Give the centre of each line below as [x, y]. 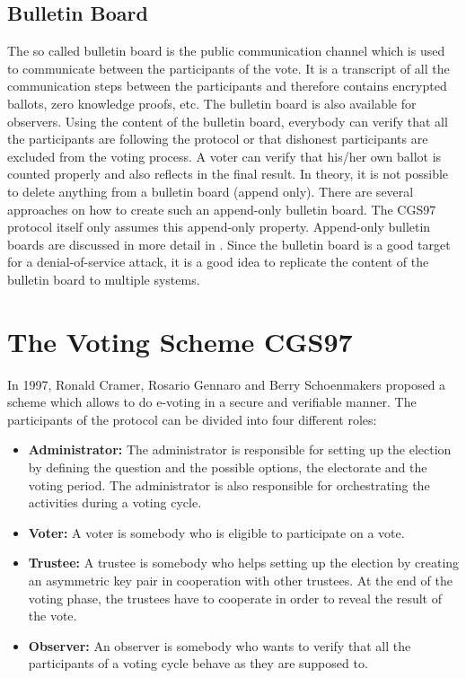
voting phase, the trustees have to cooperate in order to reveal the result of [235, 598]
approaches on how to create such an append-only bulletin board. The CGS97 [222, 209]
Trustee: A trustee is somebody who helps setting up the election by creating [244, 563]
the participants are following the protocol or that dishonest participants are [218, 139]
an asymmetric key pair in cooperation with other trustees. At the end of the [240, 580]
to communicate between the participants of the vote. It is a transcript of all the [229, 68]
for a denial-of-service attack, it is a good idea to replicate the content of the [218, 262]
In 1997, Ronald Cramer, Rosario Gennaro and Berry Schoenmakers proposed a [227, 384]
